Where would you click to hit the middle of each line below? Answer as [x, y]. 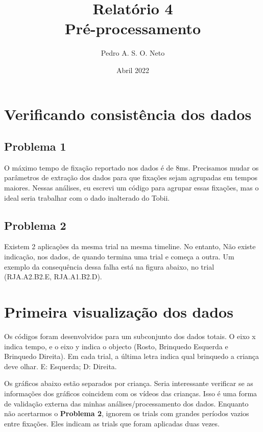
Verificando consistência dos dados [128, 114]
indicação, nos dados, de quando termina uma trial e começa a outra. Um [119, 257]
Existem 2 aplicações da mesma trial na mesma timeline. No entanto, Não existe [130, 246]
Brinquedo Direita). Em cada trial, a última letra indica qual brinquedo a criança [132, 356]
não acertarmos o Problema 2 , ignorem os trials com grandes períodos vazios [127, 413]
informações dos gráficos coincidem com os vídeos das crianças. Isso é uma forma [131, 393]
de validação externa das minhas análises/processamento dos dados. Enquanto [126, 403]
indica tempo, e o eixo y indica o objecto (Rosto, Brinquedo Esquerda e [116, 346]
